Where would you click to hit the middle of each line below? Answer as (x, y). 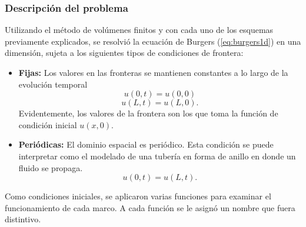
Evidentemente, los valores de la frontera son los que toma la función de (148, 113)
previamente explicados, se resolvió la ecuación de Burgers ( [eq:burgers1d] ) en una (153, 41)
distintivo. (23, 219)
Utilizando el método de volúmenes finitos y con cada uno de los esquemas (139, 30)
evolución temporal (53, 84)
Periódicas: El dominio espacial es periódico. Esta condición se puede (146, 144)
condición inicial (48, 124)
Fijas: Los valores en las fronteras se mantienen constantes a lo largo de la (153, 72)
